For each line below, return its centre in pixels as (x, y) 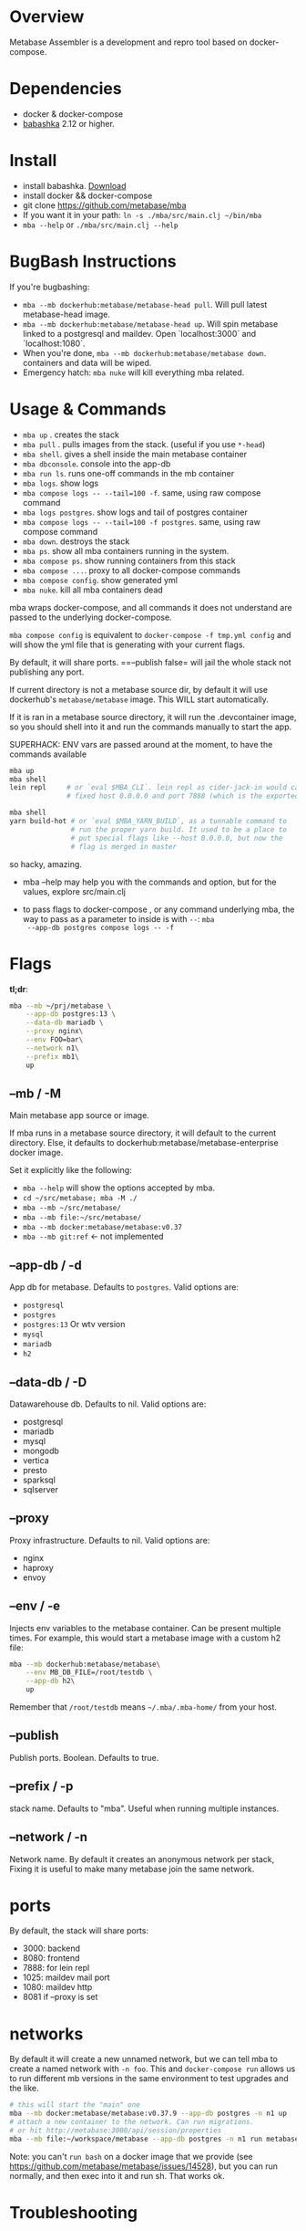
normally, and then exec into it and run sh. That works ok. (117, 2175)
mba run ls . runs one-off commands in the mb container (128, 473)
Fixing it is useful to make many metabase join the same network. (132, 1869)
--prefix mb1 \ (52, 1056)
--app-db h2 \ (51, 1681)
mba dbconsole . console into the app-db (97, 464)
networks (46, 2034)
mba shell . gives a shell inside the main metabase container (135, 454)
